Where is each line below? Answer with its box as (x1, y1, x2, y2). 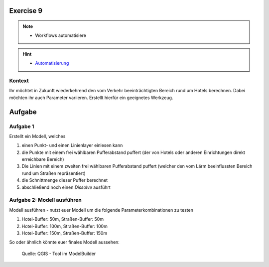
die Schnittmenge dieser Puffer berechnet (21, 177, 108, 183)
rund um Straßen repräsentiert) (21, 170, 86, 176)
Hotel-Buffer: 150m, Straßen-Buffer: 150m (21, 230, 108, 236)
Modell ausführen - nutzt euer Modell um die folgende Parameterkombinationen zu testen (9, 207, 194, 213)
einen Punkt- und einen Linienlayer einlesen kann (21, 142, 123, 148)
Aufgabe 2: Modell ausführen (9, 197, 82, 204)
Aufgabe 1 (9, 123, 34, 130)
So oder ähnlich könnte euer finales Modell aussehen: (9, 239, 120, 245)
